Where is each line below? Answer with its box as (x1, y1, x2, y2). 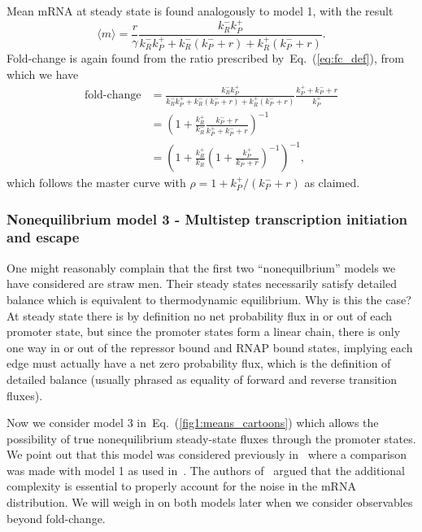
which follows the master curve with (7, 174, 186, 191)
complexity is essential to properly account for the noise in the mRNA (7, 477, 356, 495)
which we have (7, 65, 79, 82)
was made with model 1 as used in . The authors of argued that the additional (7, 461, 406, 478)
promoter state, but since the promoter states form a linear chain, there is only (7, 323, 401, 340)
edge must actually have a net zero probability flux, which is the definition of (7, 355, 391, 372)
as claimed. (304, 174, 360, 191)
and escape (7, 227, 80, 247)
